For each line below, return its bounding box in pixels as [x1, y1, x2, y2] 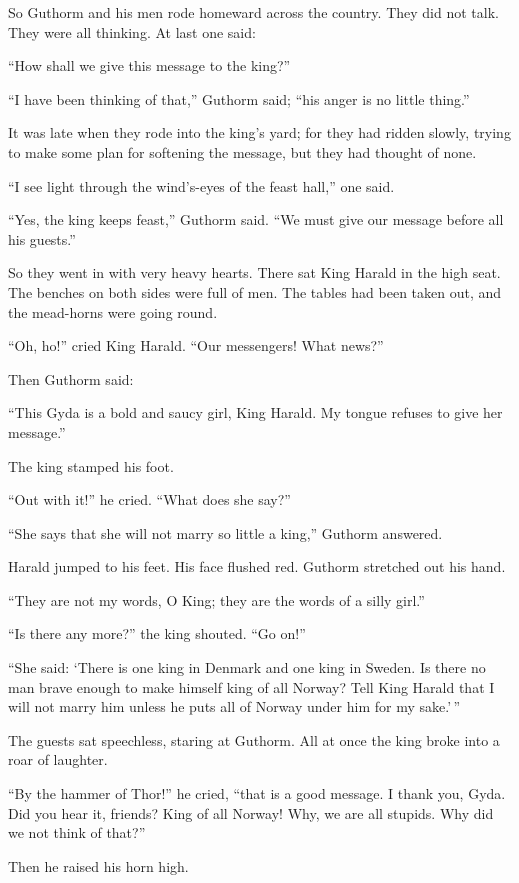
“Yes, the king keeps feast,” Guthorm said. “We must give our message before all [8, 209, 504, 230]
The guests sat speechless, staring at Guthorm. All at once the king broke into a [8, 729, 500, 750]
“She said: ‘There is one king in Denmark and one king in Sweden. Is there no [8, 657, 486, 678]
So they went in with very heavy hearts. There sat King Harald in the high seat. [8, 262, 501, 283]
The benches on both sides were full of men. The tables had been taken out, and [8, 281, 502, 302]
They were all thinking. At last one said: [8, 21, 256, 42]
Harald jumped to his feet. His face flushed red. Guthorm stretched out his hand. [8, 556, 506, 577]
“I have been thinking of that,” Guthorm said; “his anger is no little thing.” [8, 88, 470, 109]
